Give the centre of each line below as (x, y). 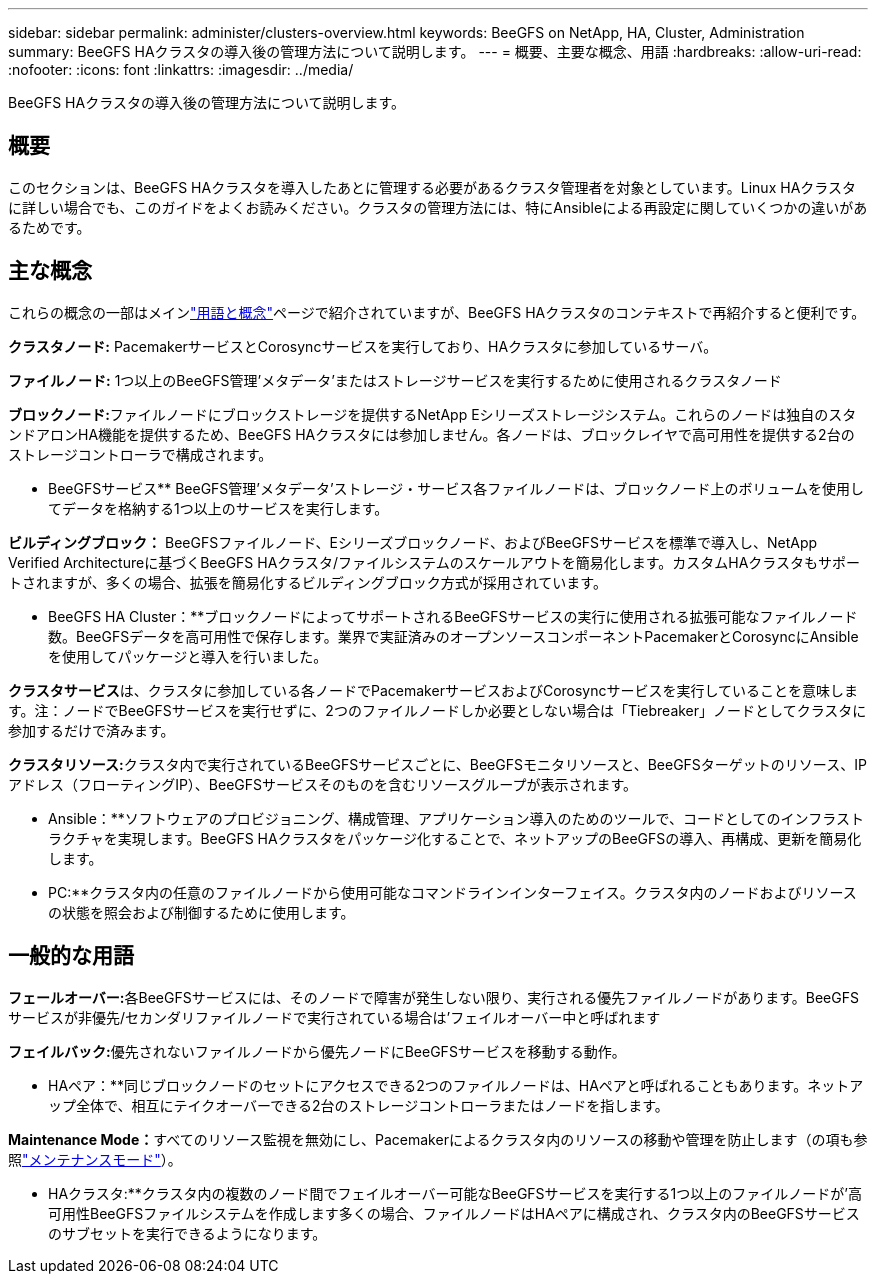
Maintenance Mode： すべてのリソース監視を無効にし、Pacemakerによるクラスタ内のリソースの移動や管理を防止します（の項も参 (438, 1139)
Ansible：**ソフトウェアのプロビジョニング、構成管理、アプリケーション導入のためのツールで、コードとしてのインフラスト (456, 818)
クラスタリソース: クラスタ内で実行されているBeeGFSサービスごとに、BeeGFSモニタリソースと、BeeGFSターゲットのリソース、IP (437, 764)
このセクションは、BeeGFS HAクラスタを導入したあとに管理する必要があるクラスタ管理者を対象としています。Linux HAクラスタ (432, 187)
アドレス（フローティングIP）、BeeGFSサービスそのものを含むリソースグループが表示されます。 (323, 784)
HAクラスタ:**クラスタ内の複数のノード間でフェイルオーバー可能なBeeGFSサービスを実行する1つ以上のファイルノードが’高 (455, 1193)
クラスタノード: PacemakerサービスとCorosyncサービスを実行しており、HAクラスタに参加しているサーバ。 (363, 346)
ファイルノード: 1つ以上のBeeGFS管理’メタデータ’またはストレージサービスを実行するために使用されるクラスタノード (395, 380)
